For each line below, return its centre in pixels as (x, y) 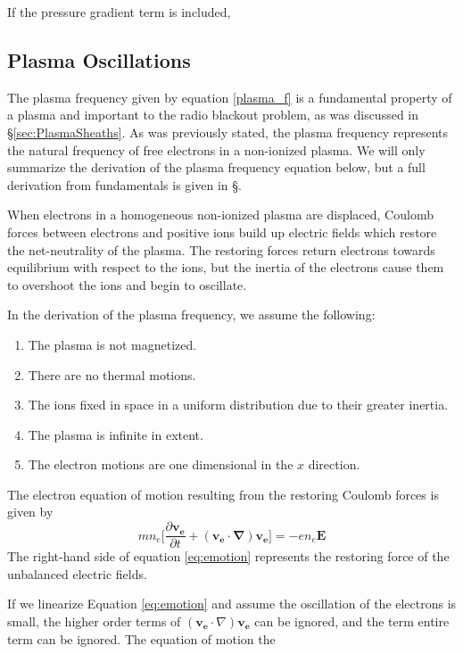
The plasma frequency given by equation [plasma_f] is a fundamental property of (230, 97)
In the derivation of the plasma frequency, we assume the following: (191, 315)
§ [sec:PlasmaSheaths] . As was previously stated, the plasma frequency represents (227, 132)
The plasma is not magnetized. (112, 344)
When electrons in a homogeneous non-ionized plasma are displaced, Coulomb (220, 215)
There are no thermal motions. (112, 374)
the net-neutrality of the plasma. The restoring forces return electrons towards (221, 249)
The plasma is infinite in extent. (116, 434)
